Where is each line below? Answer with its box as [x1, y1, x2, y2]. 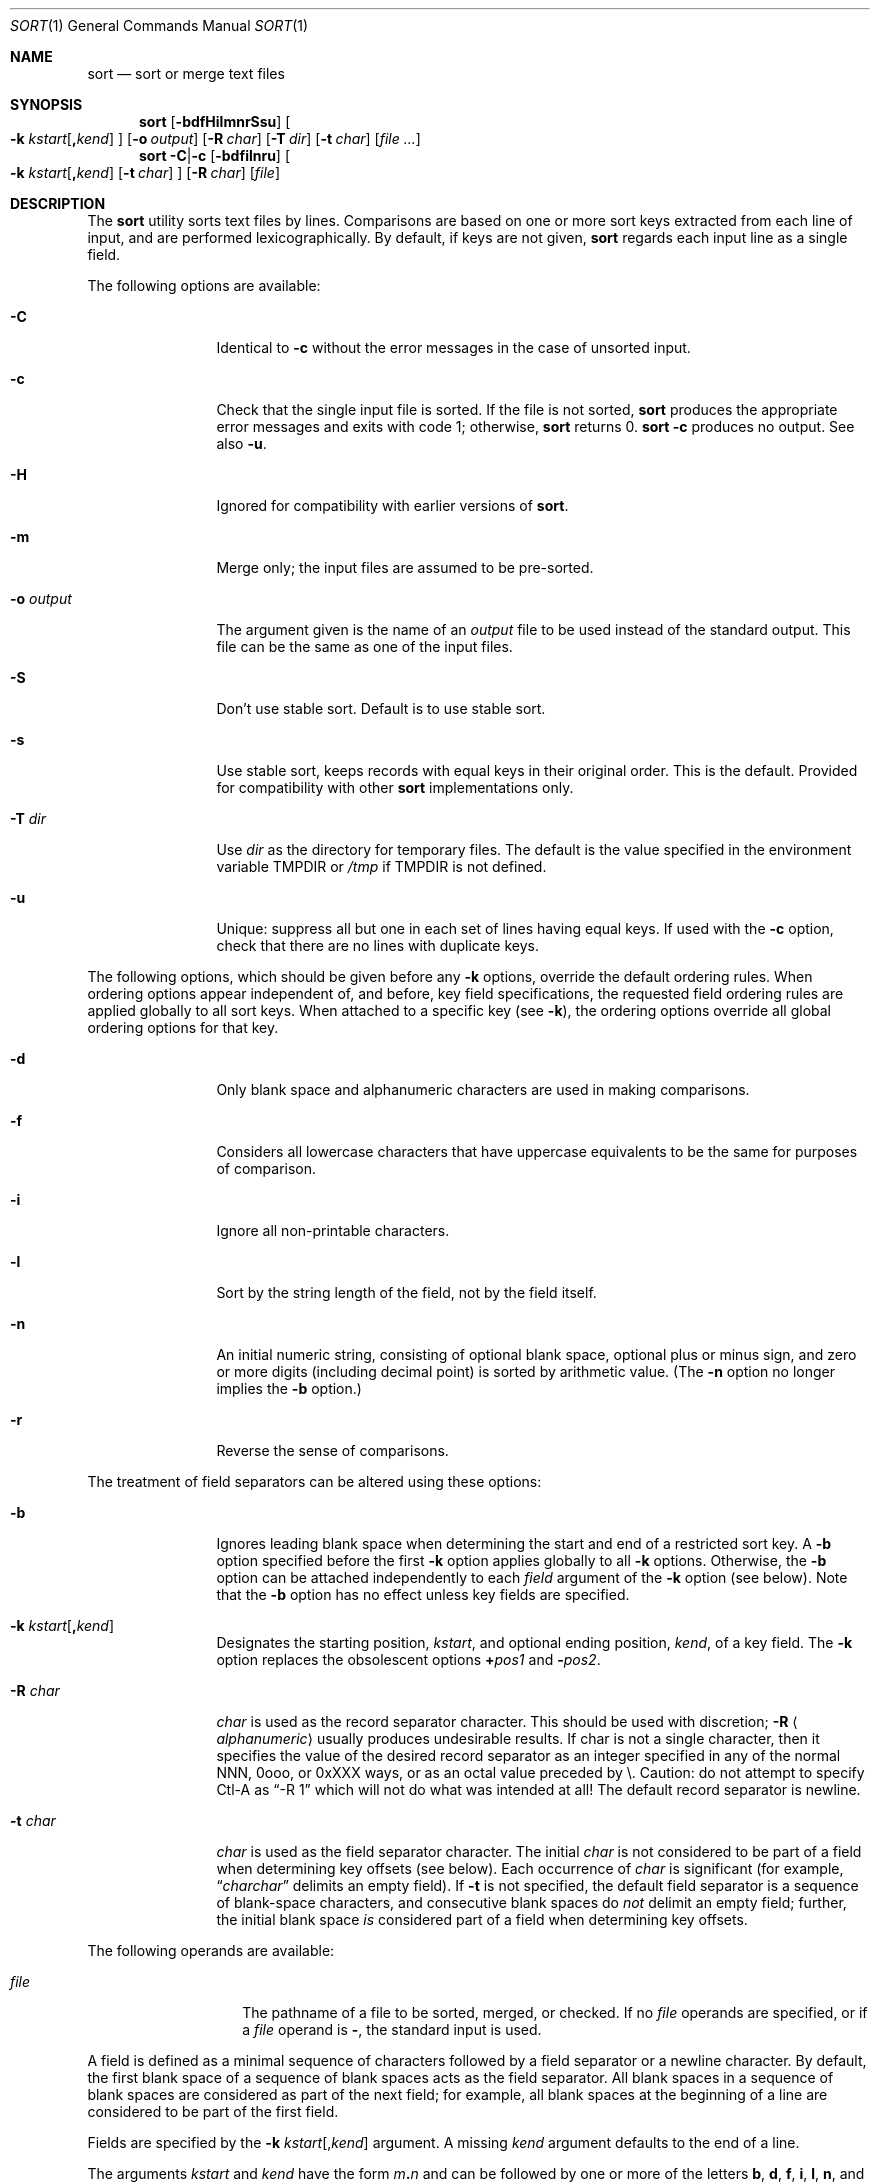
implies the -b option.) [216, 1380, 362, 1397]
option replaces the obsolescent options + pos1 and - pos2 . [216, 1651, 601, 1668]
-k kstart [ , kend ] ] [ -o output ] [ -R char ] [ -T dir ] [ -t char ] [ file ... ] [10, 130, 421, 147]
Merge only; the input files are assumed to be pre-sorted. [216, 559, 594, 576]
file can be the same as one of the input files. [216, 638, 513, 655]
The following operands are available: [87, 1942, 335, 1959]
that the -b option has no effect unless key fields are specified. [216, 1586, 630, 1603]
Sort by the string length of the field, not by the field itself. [216, 1284, 597, 1301]
